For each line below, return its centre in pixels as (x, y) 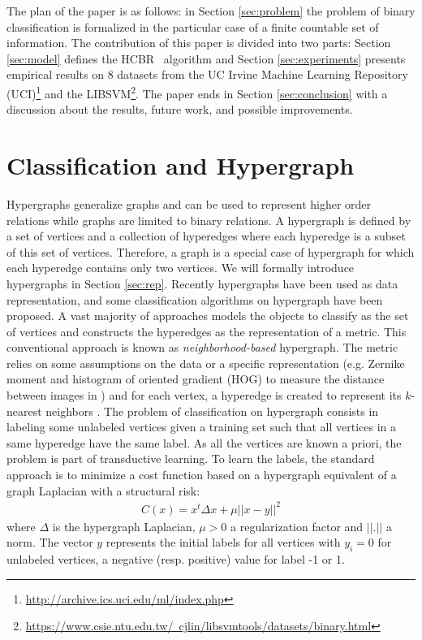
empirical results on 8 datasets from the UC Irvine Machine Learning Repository (207, 74)
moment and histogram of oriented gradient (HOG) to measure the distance (196, 379)
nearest (24, 411)
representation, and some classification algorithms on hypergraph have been (195, 299)
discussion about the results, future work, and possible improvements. (180, 109)
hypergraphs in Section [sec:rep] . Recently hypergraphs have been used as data (202, 283)
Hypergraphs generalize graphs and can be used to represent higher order (189, 203)
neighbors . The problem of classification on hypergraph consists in (212, 411)
